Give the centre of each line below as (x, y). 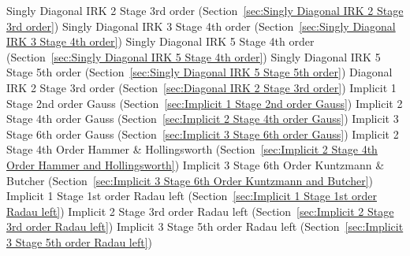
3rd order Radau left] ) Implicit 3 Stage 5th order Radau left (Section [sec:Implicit (205, 226)
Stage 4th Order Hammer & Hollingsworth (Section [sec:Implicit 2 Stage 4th (192, 149)
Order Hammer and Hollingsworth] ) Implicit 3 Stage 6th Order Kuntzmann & (196, 164)
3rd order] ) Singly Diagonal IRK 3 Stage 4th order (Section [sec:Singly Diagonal (201, 26)
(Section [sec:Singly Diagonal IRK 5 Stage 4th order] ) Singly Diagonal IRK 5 (194, 56)
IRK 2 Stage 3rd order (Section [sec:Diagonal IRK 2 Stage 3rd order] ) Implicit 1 (201, 87)
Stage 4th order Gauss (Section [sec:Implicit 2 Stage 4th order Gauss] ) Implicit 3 (203, 119)
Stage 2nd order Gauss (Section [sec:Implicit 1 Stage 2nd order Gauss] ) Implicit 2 (205, 103)
